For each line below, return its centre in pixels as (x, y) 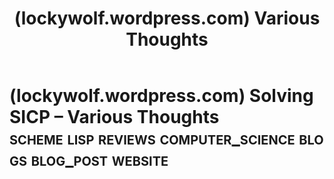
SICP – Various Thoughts (114, 117)
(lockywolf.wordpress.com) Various (167, 18)
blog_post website (99, 159)
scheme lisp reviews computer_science (152, 138)
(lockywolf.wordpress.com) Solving (161, 96)
